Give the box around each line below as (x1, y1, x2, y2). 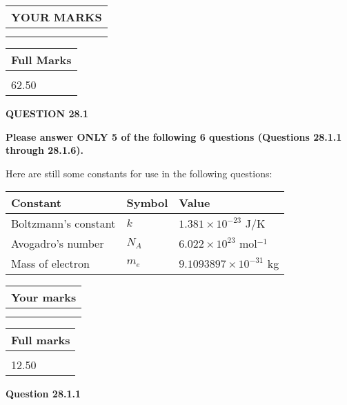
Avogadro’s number (11, 235, 104, 252)
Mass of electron (11, 255, 90, 272)
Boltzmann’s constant (11, 215, 116, 232)
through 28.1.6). (6, 143, 84, 157)
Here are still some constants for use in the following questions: (6, 166, 272, 180)
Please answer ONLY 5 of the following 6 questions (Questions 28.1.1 (6, 129, 342, 144)
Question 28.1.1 (6, 386, 81, 401)
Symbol (126, 195, 168, 211)
